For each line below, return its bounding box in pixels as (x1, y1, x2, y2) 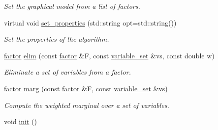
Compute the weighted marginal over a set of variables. (4, 100, 169, 110)
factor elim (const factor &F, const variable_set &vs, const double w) (4, 50, 215, 60)
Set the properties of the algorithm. (4, 34, 109, 44)
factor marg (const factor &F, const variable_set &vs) (4, 83, 168, 93)
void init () (4, 116, 37, 127)
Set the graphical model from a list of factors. (4, 1, 140, 11)
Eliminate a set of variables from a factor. (4, 67, 131, 77)
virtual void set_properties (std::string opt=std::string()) (4, 17, 177, 27)
